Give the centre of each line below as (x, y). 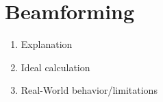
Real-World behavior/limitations (89, 90)
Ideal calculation (55, 67)
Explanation (47, 44)
